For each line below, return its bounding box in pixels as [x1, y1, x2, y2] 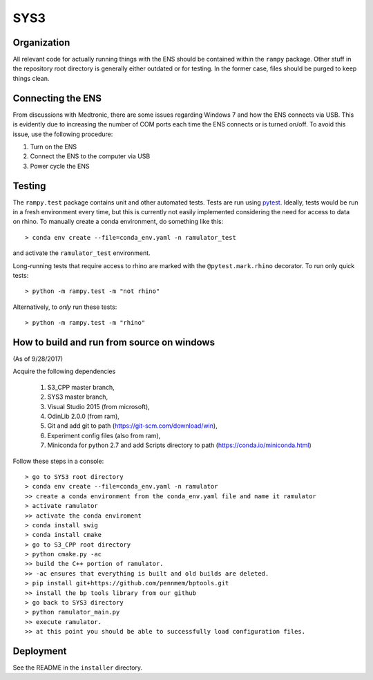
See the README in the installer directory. [12, 663, 143, 672]
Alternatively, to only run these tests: [12, 303, 117, 311]
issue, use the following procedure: [12, 130, 113, 138]
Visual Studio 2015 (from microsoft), [47, 402, 150, 410]
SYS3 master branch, [47, 393, 108, 401]
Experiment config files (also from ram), [47, 431, 161, 440]
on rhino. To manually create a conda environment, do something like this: [12, 218, 224, 226]
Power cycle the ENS [30, 162, 90, 170]
